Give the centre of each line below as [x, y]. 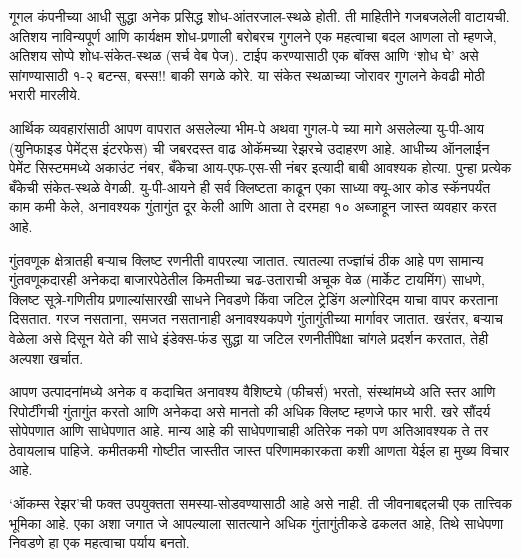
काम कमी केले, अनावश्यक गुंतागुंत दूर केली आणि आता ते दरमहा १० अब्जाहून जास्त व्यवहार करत [253, 206]
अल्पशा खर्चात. [46, 357]
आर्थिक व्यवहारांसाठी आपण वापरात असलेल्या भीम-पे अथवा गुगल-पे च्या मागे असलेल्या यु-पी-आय [247, 127]
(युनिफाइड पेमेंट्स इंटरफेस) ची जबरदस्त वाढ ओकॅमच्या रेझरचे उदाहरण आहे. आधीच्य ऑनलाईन [249, 147]
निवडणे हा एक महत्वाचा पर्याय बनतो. [99, 542]
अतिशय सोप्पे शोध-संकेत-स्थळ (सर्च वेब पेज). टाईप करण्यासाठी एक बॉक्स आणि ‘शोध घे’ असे [244, 55]
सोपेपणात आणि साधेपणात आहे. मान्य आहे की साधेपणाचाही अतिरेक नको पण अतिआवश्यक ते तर [249, 430]
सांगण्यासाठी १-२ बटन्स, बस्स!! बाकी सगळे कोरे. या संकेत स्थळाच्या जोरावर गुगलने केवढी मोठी [247, 74]
